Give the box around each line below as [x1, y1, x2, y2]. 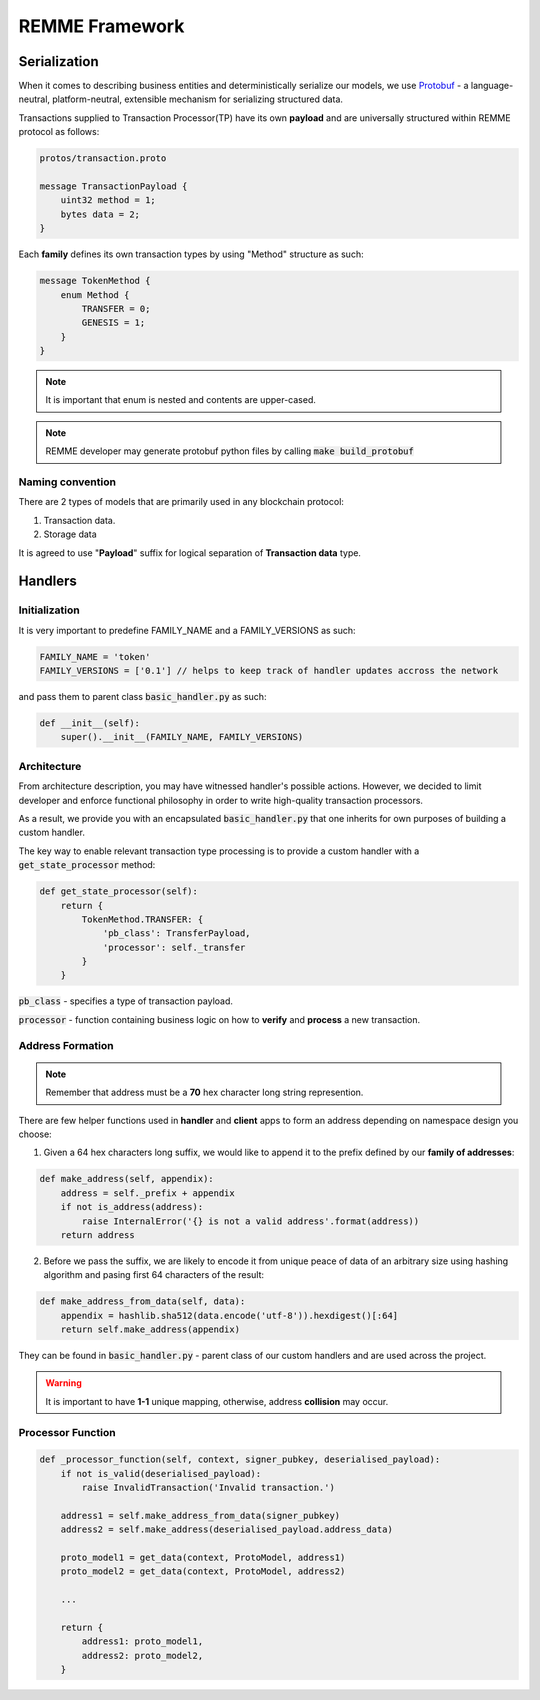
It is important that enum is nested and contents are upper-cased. [45, 394, 317, 406]
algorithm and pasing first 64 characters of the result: [43, 1269, 265, 1281]
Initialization [18, 603, 80, 617]
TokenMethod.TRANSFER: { [81, 913, 204, 925]
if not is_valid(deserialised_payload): [60, 1468, 262, 1479]
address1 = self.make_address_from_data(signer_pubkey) [60, 1510, 341, 1521]
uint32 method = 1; [60, 195, 157, 206]
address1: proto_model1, [81, 1636, 204, 1647]
